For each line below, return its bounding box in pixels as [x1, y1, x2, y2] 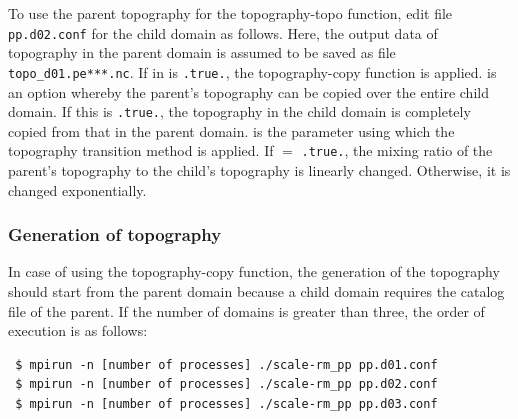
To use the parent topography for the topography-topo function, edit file [8, 3, 453, 23]
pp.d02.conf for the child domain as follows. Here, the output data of [8, 22, 438, 43]
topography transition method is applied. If [8, 140, 274, 161]
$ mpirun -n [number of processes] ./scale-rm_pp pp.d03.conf [15, 396, 438, 411]
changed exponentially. [8, 179, 147, 200]
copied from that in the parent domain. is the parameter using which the [8, 120, 455, 141]
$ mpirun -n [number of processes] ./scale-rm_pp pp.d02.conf [15, 377, 438, 392]
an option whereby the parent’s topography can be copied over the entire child [8, 81, 489, 102]
